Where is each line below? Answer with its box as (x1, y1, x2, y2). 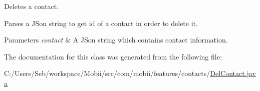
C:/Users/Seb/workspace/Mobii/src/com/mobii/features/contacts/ (4, 68, 210, 78)
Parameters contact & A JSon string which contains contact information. (4, 34, 228, 45)
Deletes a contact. (4, 1, 59, 11)
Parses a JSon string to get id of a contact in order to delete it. (4, 17, 198, 28)
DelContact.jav (210, 68, 256, 78)
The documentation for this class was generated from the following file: (4, 51, 222, 61)
